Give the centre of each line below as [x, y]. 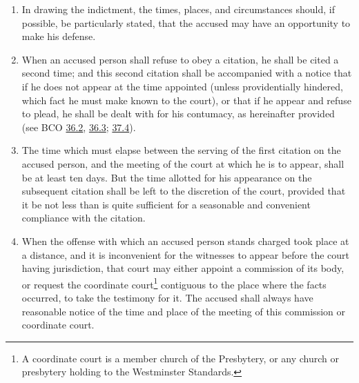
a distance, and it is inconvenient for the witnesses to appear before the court [185, 254]
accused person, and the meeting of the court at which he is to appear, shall [183, 163]
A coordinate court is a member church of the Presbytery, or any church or [180, 358]
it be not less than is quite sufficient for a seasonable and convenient [166, 204]
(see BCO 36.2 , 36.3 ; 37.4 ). [79, 127]
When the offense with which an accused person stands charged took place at [185, 240]
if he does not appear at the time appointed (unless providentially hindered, [182, 86]
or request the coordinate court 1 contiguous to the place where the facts [174, 283]
